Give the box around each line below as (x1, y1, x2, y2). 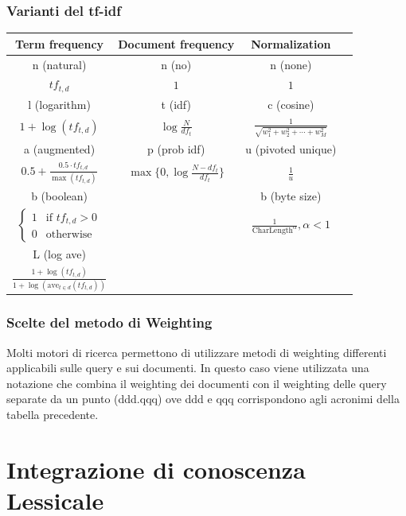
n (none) (270, 56, 312, 72)
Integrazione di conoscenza (6, 452, 306, 485)
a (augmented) (24, 140, 96, 157)
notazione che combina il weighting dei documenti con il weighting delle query (6, 374, 387, 391)
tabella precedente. (6, 405, 99, 422)
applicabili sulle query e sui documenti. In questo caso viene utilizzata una (6, 359, 369, 376)
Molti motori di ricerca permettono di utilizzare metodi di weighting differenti (6, 343, 387, 360)
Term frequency (15, 35, 104, 52)
